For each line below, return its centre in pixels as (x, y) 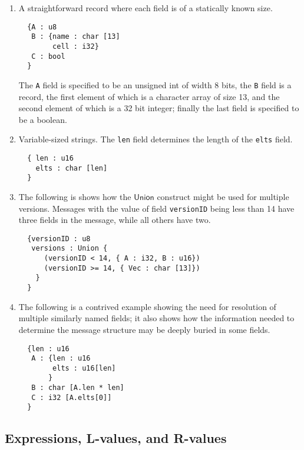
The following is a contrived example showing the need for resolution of (147, 306)
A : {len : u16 (61, 359)
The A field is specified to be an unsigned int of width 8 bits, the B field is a (155, 84)
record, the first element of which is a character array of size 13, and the (149, 96)
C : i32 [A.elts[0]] (72, 397)
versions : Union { (70, 249)
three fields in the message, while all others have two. (115, 220)
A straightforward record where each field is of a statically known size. (146, 8)
